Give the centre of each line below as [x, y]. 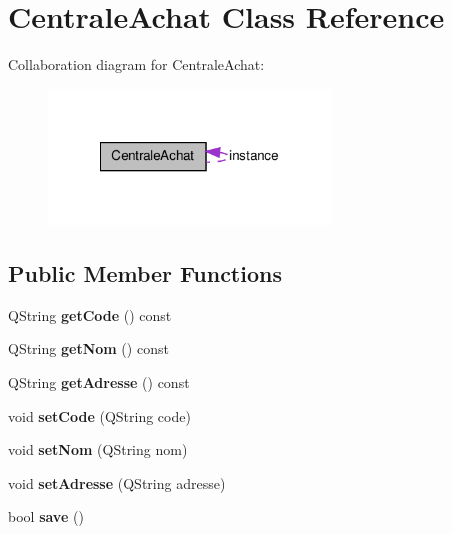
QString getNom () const [88, 348]
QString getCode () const [90, 314]
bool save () [46, 516]
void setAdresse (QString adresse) [117, 482]
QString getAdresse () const [99, 381]
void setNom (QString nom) [98, 449]
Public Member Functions [145, 272]
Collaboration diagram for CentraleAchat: [136, 64]
